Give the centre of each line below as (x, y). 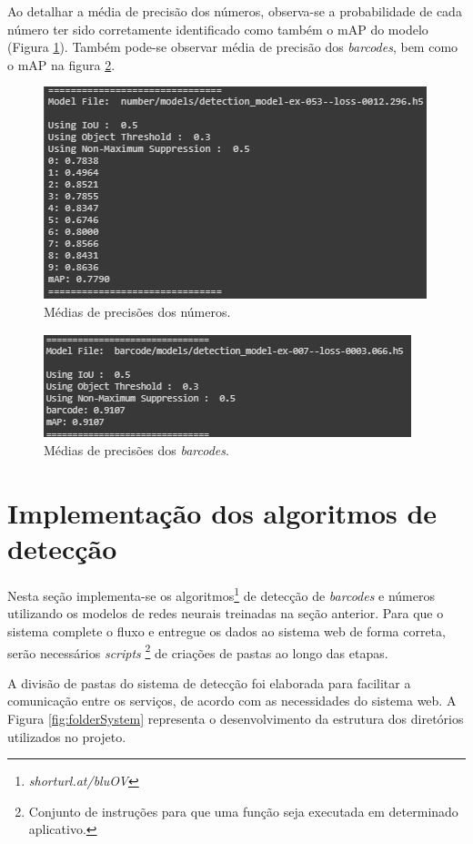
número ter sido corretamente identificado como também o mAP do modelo (218, 29)
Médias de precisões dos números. (137, 311)
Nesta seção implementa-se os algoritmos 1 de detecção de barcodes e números (221, 594)
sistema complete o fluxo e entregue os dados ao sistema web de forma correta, (226, 630)
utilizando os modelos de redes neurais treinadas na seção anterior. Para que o (226, 613)
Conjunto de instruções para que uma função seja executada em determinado (243, 811)
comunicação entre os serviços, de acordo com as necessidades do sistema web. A (232, 701)
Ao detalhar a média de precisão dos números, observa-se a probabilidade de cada (235, 11)
